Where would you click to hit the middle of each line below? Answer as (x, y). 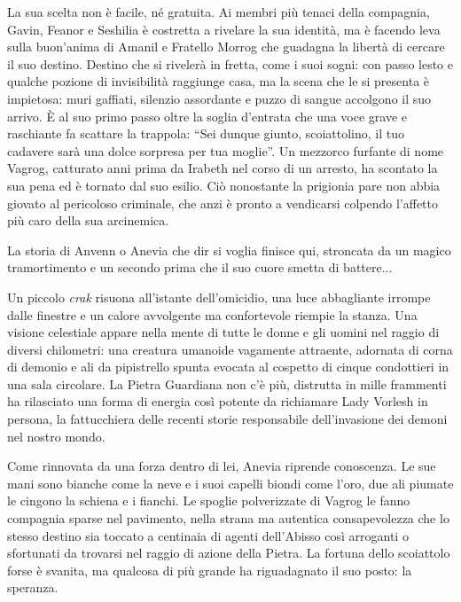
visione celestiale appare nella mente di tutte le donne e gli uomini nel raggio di (223, 332)
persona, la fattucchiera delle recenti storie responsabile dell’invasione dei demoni (227, 419)
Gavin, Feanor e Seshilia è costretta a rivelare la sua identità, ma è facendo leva (224, 29)
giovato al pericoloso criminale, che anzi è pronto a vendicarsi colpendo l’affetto (223, 203)
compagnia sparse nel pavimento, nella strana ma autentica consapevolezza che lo (228, 518)
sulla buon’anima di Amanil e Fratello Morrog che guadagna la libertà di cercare (226, 47)
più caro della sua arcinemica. (88, 220)
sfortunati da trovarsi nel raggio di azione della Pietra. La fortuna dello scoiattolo (229, 553)
